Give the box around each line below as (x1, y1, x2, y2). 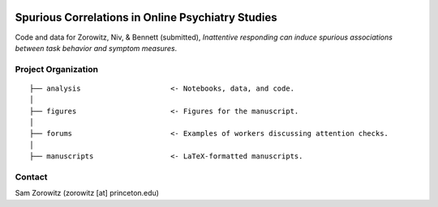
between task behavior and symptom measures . (15, 43, 178, 53)
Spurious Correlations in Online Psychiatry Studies (15, 11, 277, 24)
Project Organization (15, 63, 99, 74)
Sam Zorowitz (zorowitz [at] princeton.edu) (15, 188, 160, 198)
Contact (15, 171, 48, 182)
